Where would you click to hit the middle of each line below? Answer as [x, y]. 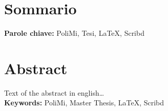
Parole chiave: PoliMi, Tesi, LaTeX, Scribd [74, 33]
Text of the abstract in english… [54, 92]
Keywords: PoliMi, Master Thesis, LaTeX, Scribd [84, 103]
